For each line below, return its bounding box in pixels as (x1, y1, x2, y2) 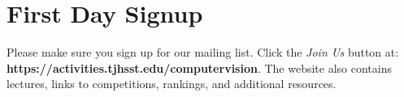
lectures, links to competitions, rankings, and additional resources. (7, 75, 337, 92)
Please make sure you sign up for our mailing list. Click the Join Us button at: (7, 44, 399, 61)
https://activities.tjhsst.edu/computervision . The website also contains (7, 59, 393, 76)
